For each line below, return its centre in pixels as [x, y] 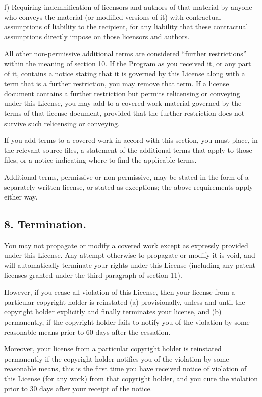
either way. [21, 197]
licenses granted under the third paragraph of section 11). [93, 275]
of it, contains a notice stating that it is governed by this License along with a [125, 73]
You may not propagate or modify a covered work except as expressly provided [126, 245]
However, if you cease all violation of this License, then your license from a [120, 292]
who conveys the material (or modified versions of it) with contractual [113, 16]
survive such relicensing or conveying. [62, 123]
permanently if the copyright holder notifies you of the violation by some [117, 358]
